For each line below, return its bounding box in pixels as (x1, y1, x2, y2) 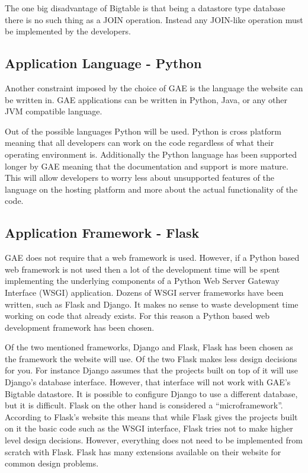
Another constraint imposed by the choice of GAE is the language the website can (5, 81, 303, 94)
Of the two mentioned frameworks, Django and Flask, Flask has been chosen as (5, 341, 293, 353)
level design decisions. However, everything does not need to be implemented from (5, 434, 303, 446)
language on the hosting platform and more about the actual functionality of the (5, 183, 298, 195)
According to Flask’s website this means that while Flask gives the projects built (5, 410, 298, 423)
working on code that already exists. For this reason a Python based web (5, 309, 269, 322)
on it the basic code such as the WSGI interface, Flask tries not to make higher (5, 422, 293, 434)
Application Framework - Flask (5, 223, 200, 242)
